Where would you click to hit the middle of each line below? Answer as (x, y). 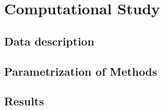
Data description (49, 41)
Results (24, 101)
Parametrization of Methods (81, 71)
